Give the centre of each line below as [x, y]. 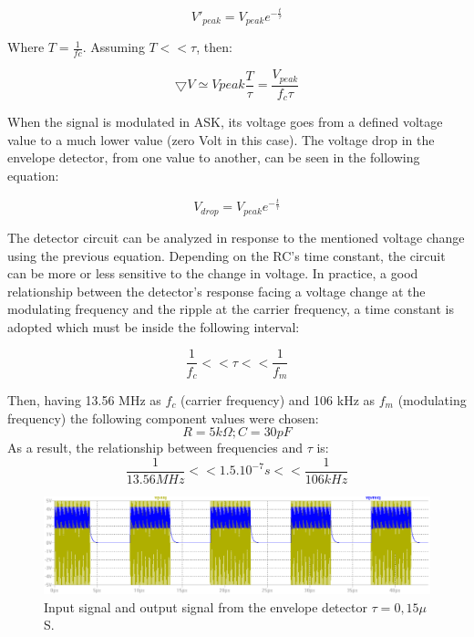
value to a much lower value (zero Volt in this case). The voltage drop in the [221, 139]
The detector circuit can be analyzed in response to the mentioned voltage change [236, 237]
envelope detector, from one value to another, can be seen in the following [214, 157]
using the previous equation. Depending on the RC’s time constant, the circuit [227, 255]
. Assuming [113, 47]
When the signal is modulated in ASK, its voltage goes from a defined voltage [225, 122]
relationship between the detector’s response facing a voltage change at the [216, 291]
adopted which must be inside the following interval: [154, 326]
